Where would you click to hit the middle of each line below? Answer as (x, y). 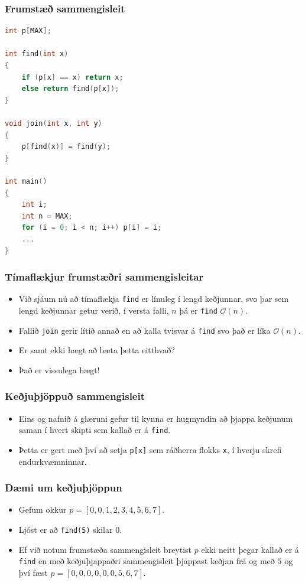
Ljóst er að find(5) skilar (66, 529)
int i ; (34, 205)
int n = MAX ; (47, 216)
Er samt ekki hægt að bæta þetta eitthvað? (97, 350)
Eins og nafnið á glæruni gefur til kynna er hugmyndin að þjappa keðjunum (156, 418)
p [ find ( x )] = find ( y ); (66, 147)
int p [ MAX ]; (28, 31)
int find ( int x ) (37, 54)
